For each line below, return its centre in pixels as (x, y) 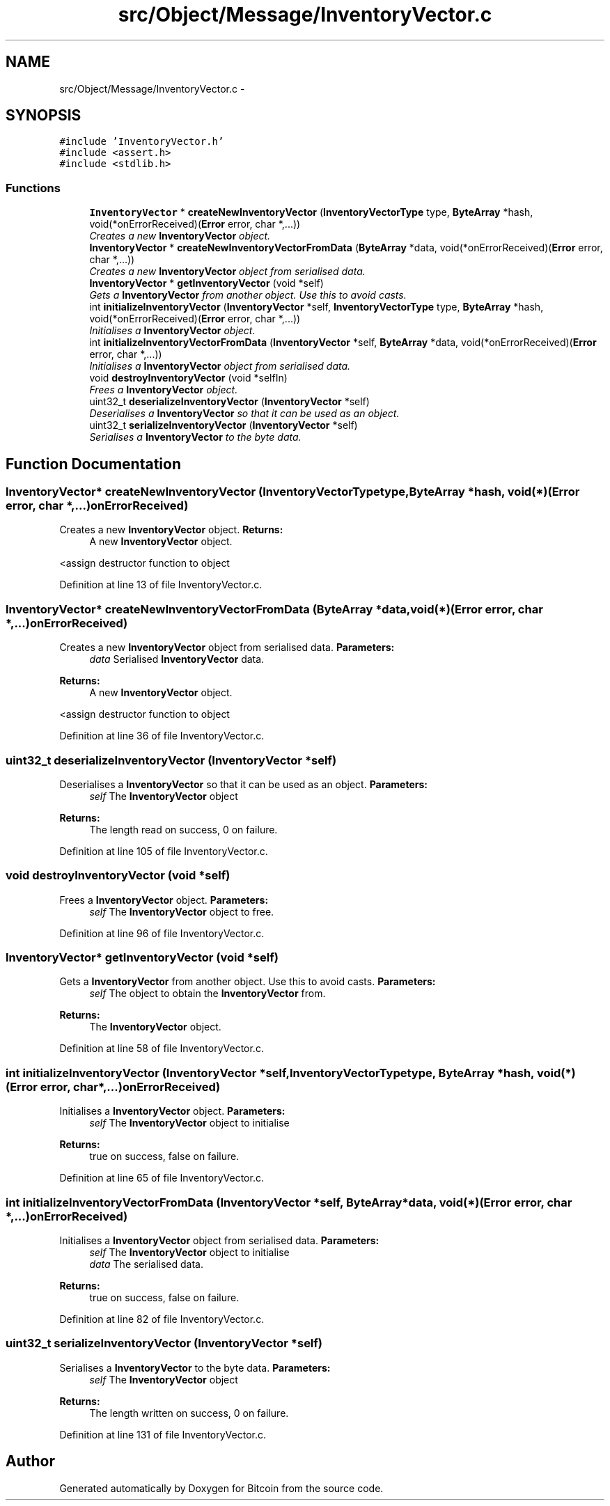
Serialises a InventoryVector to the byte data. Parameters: (195, 1367)
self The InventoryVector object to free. (182, 911)
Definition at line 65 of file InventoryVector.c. (162, 1178)
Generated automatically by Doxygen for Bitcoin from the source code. (221, 1488)
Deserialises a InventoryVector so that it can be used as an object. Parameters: (243, 784)
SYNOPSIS (44, 116)
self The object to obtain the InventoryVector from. (208, 994)
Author (30, 1461)
